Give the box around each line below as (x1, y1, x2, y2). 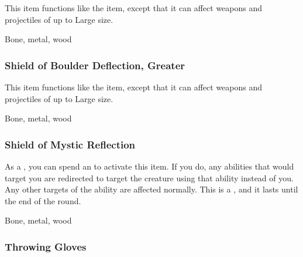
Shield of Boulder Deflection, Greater (5, 58, 185, 72)
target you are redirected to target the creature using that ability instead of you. (5, 171, 294, 184)
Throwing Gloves (5, 239, 87, 253)
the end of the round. (5, 194, 81, 207)
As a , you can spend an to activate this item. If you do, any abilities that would (5, 160, 294, 172)
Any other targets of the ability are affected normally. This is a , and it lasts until (5, 183, 298, 195)
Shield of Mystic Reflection (5, 137, 136, 151)
